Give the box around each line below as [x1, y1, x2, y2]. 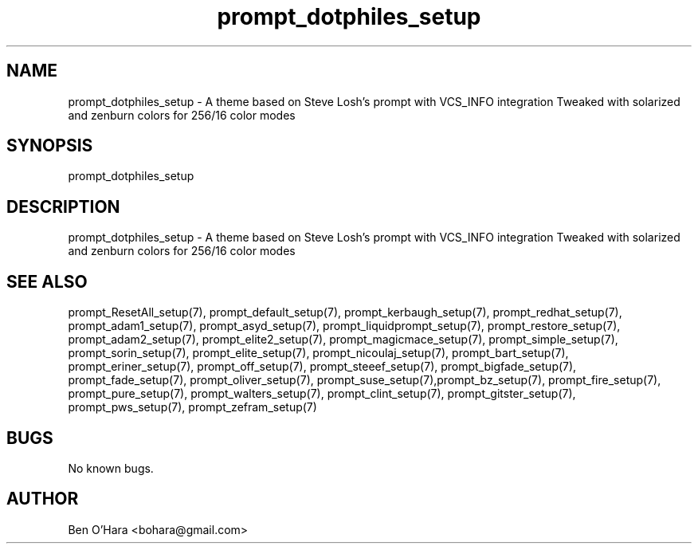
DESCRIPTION [6, 196, 120, 217]
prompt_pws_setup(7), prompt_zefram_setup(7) [68, 400, 317, 414]
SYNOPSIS [6, 136, 93, 156]
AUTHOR [6, 489, 79, 509]
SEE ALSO [6, 271, 88, 292]
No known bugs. [68, 461, 154, 475]
